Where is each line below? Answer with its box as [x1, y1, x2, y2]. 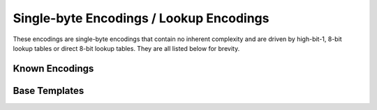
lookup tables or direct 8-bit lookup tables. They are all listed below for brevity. [13, 44, 240, 52]
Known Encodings [13, 63, 94, 74]
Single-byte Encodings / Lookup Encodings [13, 10, 269, 26]
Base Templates [13, 84, 84, 97]
